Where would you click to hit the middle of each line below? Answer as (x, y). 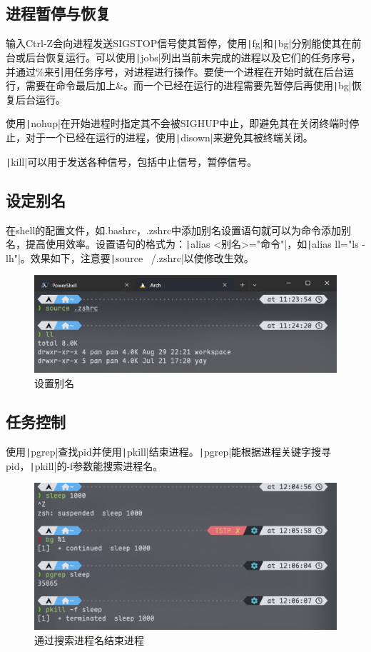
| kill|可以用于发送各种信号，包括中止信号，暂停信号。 (132, 161)
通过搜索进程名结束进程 (89, 640)
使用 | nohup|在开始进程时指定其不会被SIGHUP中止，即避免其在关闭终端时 (178, 123)
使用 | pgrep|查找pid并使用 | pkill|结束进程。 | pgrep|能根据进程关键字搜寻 (169, 451)
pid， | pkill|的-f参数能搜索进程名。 (85, 465)
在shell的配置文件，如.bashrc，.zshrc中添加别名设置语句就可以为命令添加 (174, 230)
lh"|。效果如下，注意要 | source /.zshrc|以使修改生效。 (130, 257)
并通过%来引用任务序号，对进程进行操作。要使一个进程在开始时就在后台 (175, 71)
